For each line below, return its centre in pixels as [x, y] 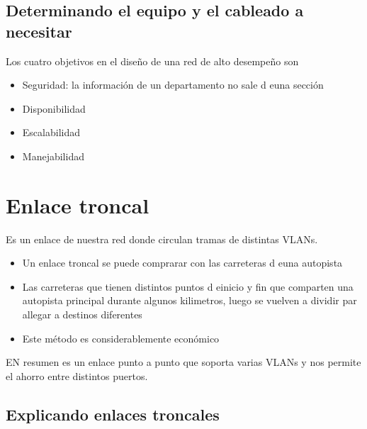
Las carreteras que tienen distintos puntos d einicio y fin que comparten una [188, 286]
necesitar [39, 31]
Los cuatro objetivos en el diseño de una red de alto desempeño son [152, 61]
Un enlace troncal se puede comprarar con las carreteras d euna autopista [182, 263]
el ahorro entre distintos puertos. [77, 375]
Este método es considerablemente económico [121, 338]
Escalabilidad [51, 132]
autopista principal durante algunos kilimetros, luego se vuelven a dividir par [190, 300]
